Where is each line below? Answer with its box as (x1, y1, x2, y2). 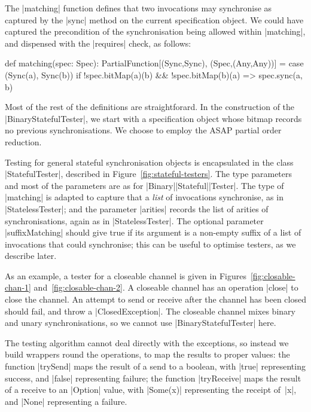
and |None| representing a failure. (5, 395, 127, 407)
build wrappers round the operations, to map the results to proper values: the (5, 348, 290, 361)
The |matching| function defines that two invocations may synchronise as (5, 2, 272, 14)
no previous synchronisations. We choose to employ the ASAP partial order (5, 124, 282, 136)
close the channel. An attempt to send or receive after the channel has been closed (5, 293, 306, 306)
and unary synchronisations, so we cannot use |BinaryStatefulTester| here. (5, 316, 276, 329)
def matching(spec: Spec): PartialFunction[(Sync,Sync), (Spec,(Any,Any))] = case (5, 57, 304, 69)
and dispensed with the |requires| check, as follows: (5, 36, 191, 49)
